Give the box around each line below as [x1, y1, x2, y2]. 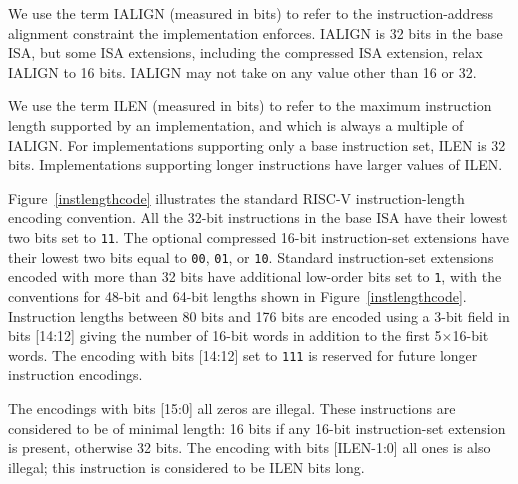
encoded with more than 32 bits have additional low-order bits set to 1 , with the [8, 266, 502, 287]
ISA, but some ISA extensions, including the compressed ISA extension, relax [8, 42, 483, 63]
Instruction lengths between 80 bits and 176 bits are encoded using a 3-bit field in [8, 305, 510, 326]
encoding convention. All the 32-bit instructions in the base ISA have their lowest [8, 207, 508, 228]
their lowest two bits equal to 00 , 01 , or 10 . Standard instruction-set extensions [8, 246, 494, 267]
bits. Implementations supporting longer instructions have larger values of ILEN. [8, 154, 503, 175]
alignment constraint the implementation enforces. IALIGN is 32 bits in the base [8, 22, 503, 43]
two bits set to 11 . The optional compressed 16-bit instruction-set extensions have [8, 226, 510, 247]
